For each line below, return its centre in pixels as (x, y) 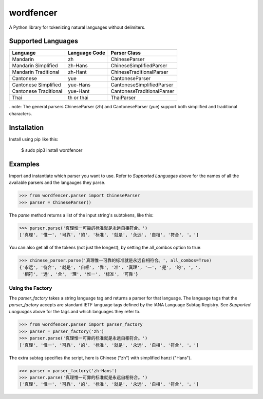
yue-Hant (79, 91)
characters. (20, 113)
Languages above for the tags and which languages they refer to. (75, 312)
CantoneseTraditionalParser (143, 91)
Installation (26, 128)
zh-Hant (77, 72)
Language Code (87, 53)
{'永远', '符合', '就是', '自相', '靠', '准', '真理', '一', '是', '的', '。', (110, 267)
